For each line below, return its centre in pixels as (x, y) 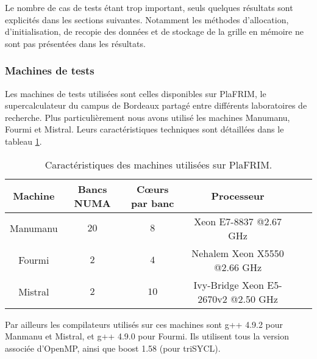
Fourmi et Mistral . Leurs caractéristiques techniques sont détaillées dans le (144, 129)
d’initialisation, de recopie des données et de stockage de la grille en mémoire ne (154, 31)
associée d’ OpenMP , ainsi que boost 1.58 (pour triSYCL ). (113, 348)
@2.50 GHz (254, 299)
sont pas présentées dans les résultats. (75, 43)
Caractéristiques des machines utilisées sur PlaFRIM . (158, 164)
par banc (153, 203)
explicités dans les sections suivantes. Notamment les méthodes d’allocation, (147, 19)
